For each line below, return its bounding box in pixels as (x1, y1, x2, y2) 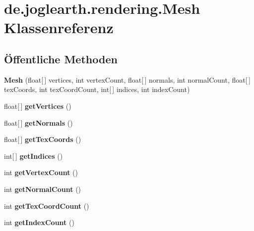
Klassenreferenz (4, 17, 114, 38)
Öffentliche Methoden (4, 51, 118, 66)
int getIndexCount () (4, 217, 74, 228)
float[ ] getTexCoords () (4, 134, 81, 144)
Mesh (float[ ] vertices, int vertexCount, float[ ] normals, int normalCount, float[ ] (4, 74, 251, 85)
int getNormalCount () (4, 184, 81, 194)
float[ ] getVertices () (4, 100, 71, 111)
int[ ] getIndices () (4, 150, 63, 161)
